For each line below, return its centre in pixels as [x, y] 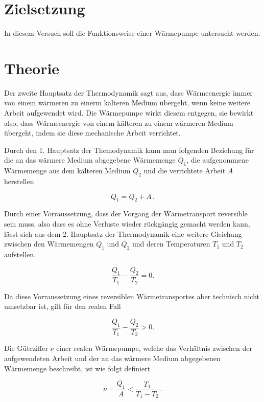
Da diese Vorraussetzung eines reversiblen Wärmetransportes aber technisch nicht [132, 296]
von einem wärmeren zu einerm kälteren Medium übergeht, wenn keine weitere [127, 103]
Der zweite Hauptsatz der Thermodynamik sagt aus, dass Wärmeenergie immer [128, 92]
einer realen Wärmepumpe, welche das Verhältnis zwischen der [154, 348]
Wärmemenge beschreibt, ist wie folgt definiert [77, 368]
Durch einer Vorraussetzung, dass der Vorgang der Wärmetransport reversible [126, 214]
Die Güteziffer [26, 348]
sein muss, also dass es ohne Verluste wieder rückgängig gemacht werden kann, [127, 223]
